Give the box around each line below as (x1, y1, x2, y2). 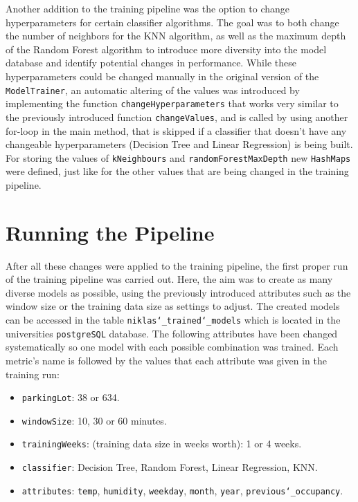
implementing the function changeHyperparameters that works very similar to (6, 96, 339, 111)
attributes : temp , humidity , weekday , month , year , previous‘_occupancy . (21, 483, 343, 497)
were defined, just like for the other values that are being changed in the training (6, 164, 349, 178)
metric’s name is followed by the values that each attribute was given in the (6, 353, 327, 367)
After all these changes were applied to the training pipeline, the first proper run (6, 258, 348, 272)
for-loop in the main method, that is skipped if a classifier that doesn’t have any (6, 123, 347, 138)
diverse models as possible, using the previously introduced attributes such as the (6, 285, 351, 299)
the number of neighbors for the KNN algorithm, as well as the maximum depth (6, 28, 346, 43)
